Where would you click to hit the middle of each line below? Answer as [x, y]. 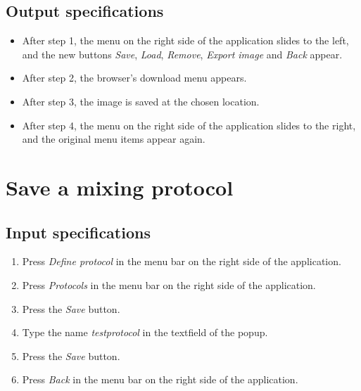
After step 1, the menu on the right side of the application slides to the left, [185, 40]
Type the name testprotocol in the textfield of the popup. [145, 332]
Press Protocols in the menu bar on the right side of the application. [169, 284]
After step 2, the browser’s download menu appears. [134, 78]
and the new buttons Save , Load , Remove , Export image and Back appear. [182, 54]
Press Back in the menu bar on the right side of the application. [160, 379]
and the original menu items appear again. [114, 139]
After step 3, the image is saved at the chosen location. [141, 101]
